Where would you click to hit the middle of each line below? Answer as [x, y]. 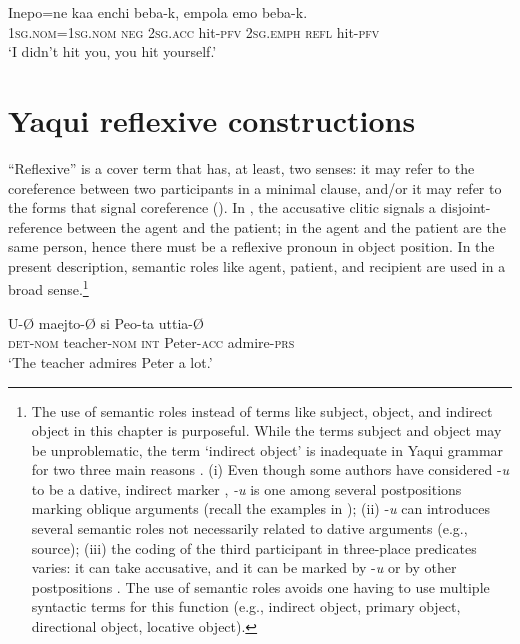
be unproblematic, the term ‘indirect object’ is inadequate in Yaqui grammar [267, 449]
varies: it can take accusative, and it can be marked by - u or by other [244, 567]
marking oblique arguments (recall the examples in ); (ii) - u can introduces [261, 508]
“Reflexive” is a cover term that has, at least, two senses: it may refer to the [241, 167]
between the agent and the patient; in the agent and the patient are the [286, 226]
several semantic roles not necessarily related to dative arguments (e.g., [249, 528]
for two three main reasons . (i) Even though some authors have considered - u [270, 469]
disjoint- [465, 207]
